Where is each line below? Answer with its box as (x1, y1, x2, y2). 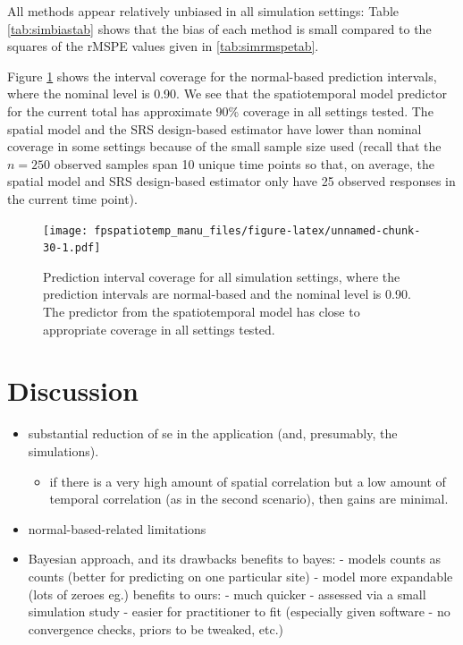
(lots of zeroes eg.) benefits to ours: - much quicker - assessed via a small (28, 584, 426, 603)
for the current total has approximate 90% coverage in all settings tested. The (7, 101, 434, 120)
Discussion (7, 372, 139, 409)
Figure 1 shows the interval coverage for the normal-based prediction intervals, (7, 66, 437, 85)
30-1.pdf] (43, 242, 101, 255)
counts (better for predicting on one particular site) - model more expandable (28, 566, 453, 585)
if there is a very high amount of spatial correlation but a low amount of (49, 471, 446, 490)
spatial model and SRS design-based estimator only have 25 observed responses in (7, 172, 456, 191)
